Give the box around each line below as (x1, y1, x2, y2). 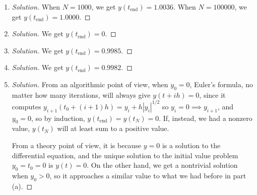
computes (12, 101, 41, 111)
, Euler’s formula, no (189, 79, 253, 89)
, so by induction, (31, 112, 85, 123)
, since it (199, 89, 226, 100)
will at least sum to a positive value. (57, 123, 169, 134)
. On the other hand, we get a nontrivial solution (87, 160, 238, 170)
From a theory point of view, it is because (12, 140, 142, 151)
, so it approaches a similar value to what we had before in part (49, 170, 246, 181)
